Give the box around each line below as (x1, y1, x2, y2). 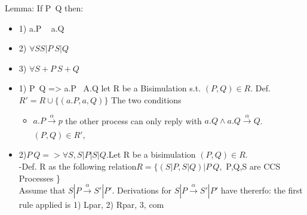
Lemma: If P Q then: (5, 2, 84, 14)
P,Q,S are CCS (226, 159, 281, 172)
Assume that (19, 184, 66, 196)
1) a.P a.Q (19, 21, 65, 34)
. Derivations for (112, 184, 171, 196)
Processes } (19, 171, 61, 184)
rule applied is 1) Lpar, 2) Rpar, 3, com (19, 198, 164, 211)
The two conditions (111, 93, 182, 106)
